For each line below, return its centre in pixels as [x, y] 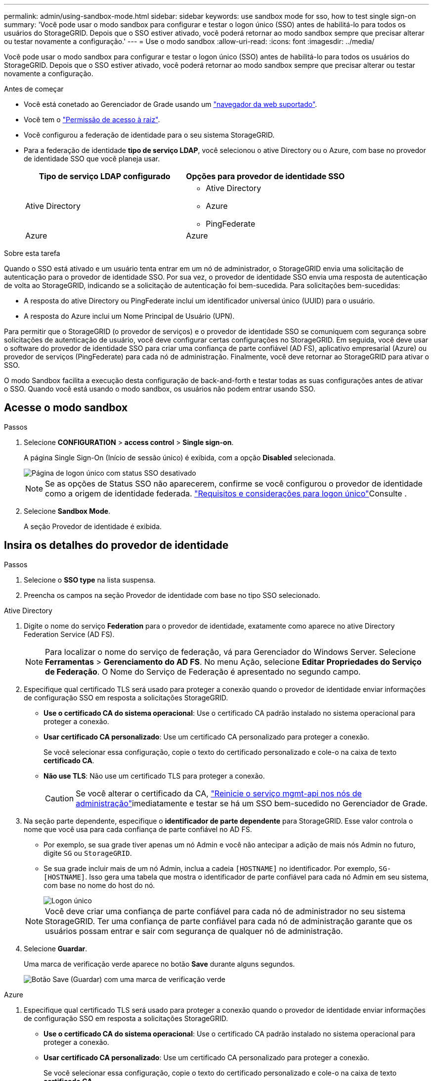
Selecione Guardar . [56, 948]
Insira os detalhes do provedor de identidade [116, 545]
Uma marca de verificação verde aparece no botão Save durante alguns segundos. [159, 964]
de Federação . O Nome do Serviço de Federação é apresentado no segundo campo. [203, 671]
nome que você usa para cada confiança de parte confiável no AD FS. [138, 829]
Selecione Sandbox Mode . [67, 511]
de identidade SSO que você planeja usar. [92, 159]
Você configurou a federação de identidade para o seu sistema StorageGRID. [149, 135]
